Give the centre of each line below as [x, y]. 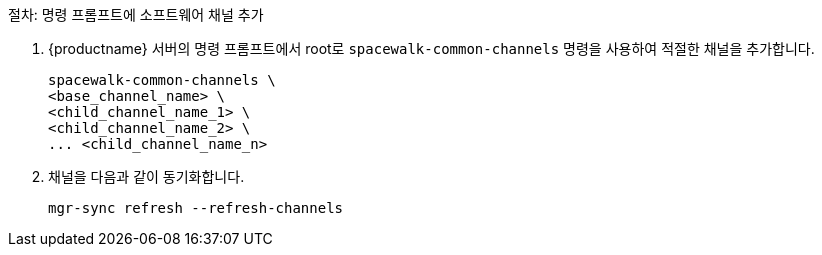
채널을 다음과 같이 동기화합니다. [146, 176]
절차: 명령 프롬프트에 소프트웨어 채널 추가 [136, 14]
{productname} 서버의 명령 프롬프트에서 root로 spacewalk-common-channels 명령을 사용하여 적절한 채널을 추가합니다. [431, 48]
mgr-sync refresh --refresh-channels [196, 208]
